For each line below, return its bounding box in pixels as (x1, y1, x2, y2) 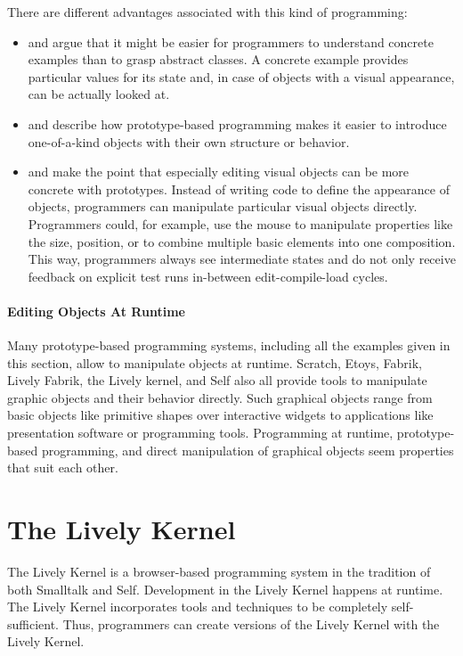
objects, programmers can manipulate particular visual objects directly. (28, 197, 418, 216)
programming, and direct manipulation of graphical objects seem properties (41, 440, 454, 459)
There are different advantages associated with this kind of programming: (7, 3, 408, 20)
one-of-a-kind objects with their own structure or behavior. (28, 132, 350, 151)
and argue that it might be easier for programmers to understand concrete (28, 32, 434, 51)
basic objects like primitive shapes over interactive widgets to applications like (7, 406, 434, 424)
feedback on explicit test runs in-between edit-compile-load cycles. (28, 266, 388, 285)
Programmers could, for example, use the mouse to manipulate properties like (28, 214, 453, 233)
